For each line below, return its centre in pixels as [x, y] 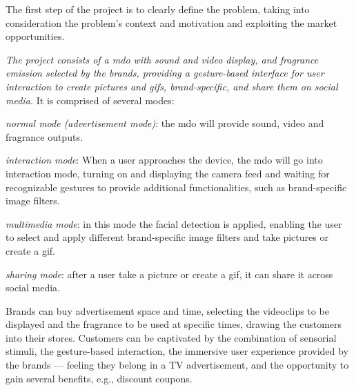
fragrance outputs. [44, 136]
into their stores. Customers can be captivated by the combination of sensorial [171, 337]
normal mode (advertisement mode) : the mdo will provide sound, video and [165, 123]
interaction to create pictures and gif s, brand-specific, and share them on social [172, 86]
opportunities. [35, 36]
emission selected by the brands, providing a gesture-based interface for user [165, 73]
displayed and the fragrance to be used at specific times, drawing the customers [174, 324]
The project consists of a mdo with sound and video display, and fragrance [162, 59]
